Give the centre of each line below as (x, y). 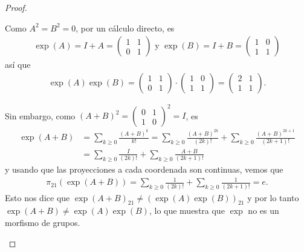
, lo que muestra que (187, 211)
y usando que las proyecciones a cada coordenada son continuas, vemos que (144, 169)
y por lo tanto (273, 197)
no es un (264, 211)
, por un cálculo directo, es (125, 28)
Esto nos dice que (37, 197)
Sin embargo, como (40, 115)
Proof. (16, 7)
